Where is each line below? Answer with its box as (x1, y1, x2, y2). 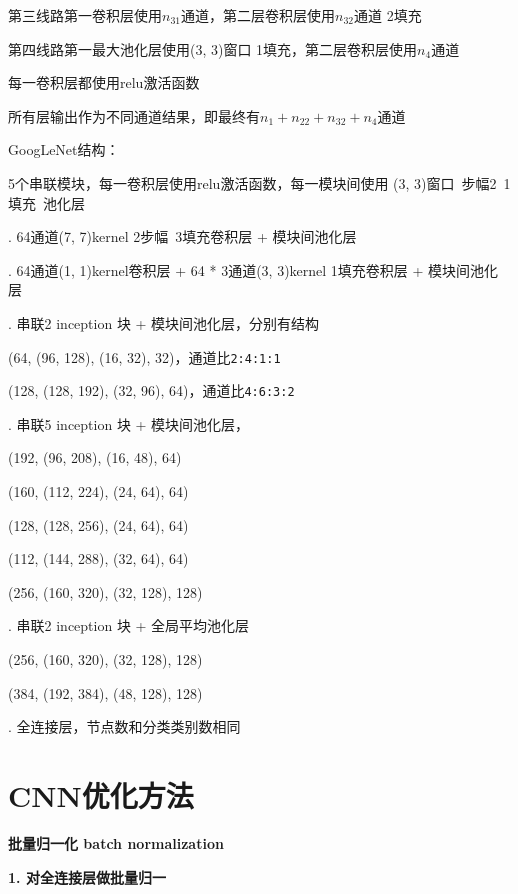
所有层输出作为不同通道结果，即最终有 (8, 105, 260, 126)
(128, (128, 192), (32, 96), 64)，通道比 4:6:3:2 (8, 380, 295, 401)
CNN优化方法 (8, 774, 194, 815)
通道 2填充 (353, 5, 422, 25)
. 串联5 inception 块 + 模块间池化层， (8, 413, 250, 434)
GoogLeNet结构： (8, 139, 120, 160)
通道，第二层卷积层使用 (180, 5, 335, 25)
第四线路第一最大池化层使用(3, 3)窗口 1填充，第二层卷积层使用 (8, 38, 418, 59)
